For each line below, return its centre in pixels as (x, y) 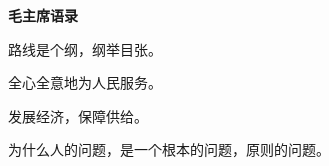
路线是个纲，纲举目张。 (85, 48)
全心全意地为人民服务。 (85, 82)
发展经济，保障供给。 (78, 115)
